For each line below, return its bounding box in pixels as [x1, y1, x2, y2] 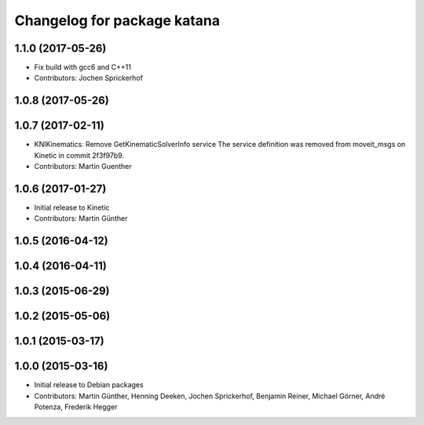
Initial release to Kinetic [34, 203, 110, 212]
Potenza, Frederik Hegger [34, 402, 118, 412]
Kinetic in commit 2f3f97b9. [34, 150, 125, 160]
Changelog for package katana [14, 12, 221, 29]
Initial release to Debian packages [34, 380, 144, 390]
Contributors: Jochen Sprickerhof [34, 73, 143, 82]
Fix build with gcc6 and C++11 [34, 63, 132, 72]
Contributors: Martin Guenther [34, 162, 133, 171]
